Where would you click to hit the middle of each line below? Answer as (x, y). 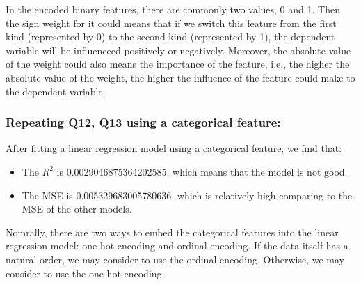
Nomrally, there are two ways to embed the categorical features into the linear (172, 232)
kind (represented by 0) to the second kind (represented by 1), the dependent (170, 37)
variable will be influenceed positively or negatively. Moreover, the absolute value (178, 50)
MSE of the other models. (77, 209)
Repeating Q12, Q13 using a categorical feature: (143, 122)
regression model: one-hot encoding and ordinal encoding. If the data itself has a (177, 246)
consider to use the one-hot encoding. (85, 273)
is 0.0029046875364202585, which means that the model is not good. (202, 171)
